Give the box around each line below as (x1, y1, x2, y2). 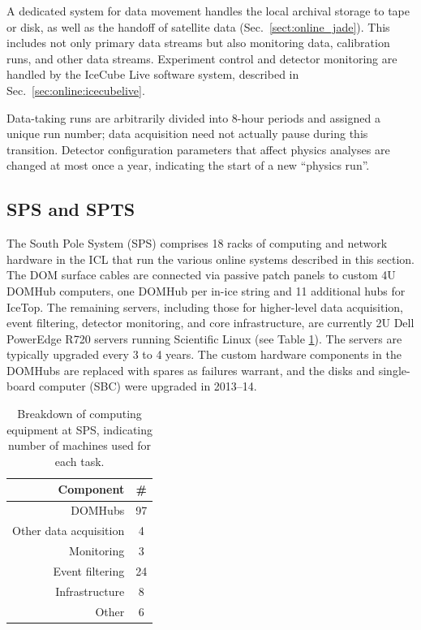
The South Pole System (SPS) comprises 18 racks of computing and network (6, 235, 388, 252)
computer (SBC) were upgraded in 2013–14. (39, 378, 257, 395)
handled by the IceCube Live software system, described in (6, 66, 299, 83)
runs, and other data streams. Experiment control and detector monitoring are (6, 50, 397, 67)
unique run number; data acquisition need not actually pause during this (6, 125, 368, 142)
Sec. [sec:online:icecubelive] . (6, 81, 145, 98)
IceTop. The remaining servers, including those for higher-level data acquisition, (6, 298, 403, 315)
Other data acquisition (12, 522, 125, 539)
